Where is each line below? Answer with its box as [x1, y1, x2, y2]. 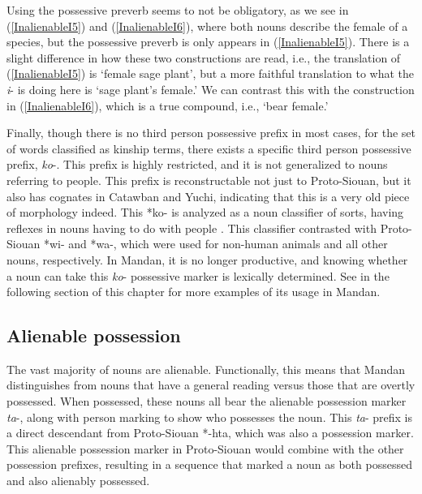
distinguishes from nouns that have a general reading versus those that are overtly [6, 376, 416, 393]
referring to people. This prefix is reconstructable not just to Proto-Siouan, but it [6, 171, 411, 188]
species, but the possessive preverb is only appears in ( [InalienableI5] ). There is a [6, 33, 410, 50]
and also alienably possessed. [6, 472, 150, 489]
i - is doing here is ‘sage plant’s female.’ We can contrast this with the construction [6, 80, 415, 97]
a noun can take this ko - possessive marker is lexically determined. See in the [6, 267, 390, 284]
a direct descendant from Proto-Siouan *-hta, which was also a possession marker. [6, 424, 414, 441]
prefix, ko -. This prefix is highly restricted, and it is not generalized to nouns [6, 156, 388, 173]
